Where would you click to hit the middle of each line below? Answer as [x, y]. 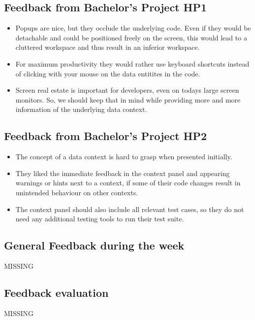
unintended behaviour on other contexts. [77, 192]
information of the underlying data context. [81, 109]
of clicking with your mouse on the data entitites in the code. [108, 73]
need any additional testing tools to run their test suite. [100, 219]
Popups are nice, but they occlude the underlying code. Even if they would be [133, 28]
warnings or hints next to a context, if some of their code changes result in [128, 183]
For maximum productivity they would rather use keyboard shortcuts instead [132, 63]
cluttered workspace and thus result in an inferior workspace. [108, 47]
